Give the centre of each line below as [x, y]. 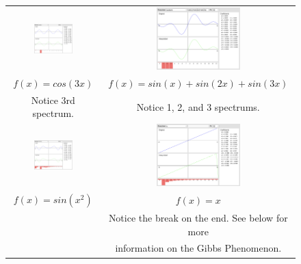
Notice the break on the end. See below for [198, 218]
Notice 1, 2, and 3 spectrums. [198, 106]
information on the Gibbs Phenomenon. [198, 248]
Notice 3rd [53, 100]
